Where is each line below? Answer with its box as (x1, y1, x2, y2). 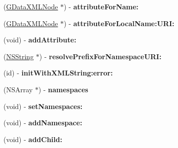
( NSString (3, 51, 34, 61)
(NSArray (3, 84, 33, 94)
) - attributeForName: (64, 1, 139, 11)
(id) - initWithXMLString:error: (3, 68, 113, 78)
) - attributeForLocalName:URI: (64, 18, 175, 28)
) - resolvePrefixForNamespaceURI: (39, 51, 162, 61)
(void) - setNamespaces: (3, 101, 83, 111)
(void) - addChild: (3, 134, 63, 144)
